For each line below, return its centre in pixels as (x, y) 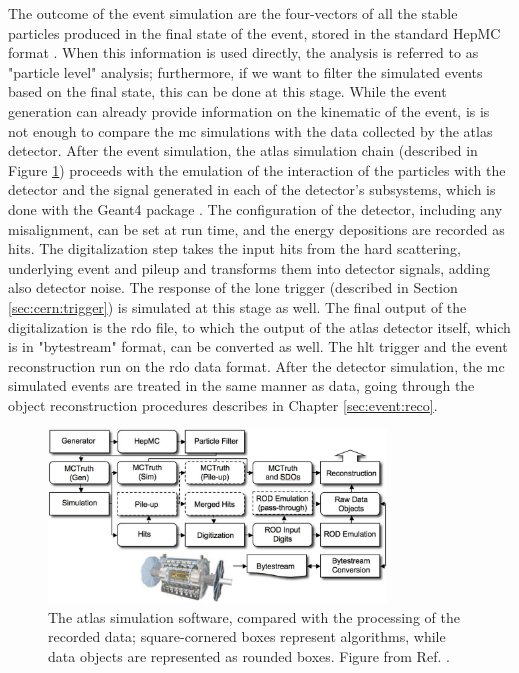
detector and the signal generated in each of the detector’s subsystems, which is (252, 189)
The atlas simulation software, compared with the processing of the (254, 616)
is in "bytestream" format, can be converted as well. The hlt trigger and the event (258, 346)
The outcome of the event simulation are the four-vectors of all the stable (233, 13)
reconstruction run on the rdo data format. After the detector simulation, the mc (256, 365)
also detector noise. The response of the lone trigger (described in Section (233, 287)
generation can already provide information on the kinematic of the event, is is (249, 110)
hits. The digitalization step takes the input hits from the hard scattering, (234, 248)
